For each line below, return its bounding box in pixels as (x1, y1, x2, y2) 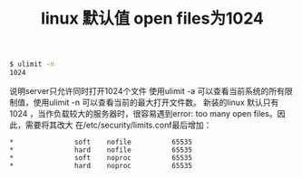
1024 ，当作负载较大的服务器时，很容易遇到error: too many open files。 (9, 108, 278, 118)
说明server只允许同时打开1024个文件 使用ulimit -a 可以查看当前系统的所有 (9, 85, 286, 96)
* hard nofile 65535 (9, 145, 193, 155)
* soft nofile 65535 (9, 137, 193, 146)
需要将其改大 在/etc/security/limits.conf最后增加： (24, 119, 212, 130)
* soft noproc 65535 (9, 153, 193, 163)
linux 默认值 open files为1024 (40, 8, 265, 29)
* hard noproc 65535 (9, 161, 193, 170)
